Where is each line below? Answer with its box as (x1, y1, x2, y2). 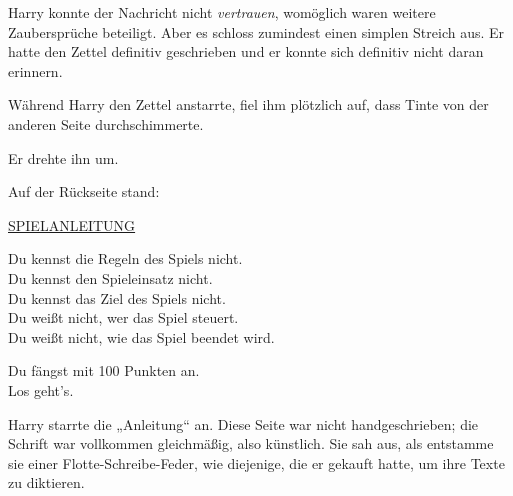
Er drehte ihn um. (8, 147, 119, 168)
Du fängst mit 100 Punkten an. (8, 360, 200, 381)
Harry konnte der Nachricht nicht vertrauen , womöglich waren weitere (8, 2, 436, 22)
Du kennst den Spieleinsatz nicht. (8, 267, 213, 288)
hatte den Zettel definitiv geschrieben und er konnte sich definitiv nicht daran (8, 41, 484, 62)
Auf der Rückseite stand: (8, 181, 160, 202)
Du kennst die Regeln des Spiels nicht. (8, 248, 243, 269)
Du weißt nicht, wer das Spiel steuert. (8, 307, 239, 328)
